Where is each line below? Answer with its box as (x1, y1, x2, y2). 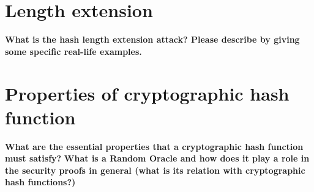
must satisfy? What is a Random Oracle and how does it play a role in (5, 152, 310, 165)
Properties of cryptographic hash (5, 80, 290, 105)
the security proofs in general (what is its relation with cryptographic (5, 163, 305, 176)
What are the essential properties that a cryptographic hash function (5, 140, 304, 152)
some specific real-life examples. (5, 44, 142, 57)
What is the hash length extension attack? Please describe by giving (5, 33, 300, 46)
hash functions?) (5, 176, 76, 188)
